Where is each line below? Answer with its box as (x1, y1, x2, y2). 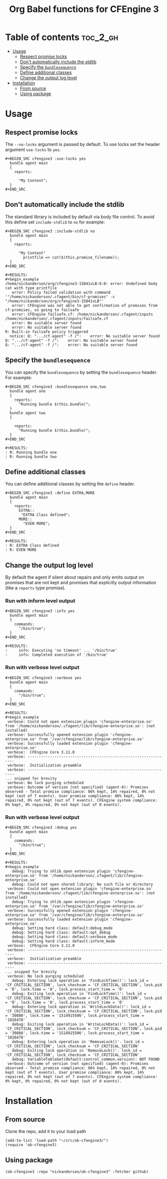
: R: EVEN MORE (5, 547, 37, 553)
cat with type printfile (5, 285, 57, 290)
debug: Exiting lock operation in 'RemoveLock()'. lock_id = (11, 1048, 142, 1053)
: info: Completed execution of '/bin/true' (5, 652, 108, 658)
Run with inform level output (5, 597, 75, 604)
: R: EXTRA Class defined (5, 543, 59, 548)
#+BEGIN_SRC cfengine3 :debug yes (5, 825, 77, 830)
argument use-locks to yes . (5, 146, 61, 152)
